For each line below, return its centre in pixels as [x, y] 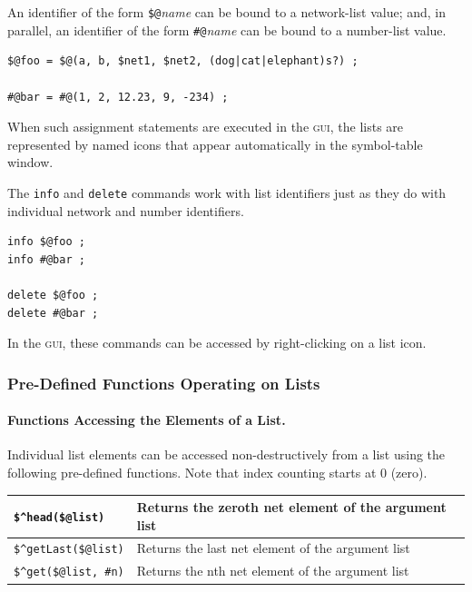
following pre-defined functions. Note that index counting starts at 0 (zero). [217, 472]
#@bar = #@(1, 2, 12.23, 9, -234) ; [118, 97]
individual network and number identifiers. [126, 210]
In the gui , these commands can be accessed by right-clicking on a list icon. [217, 343]
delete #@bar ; [53, 313]
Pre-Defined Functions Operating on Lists [164, 383]
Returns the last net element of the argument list [273, 548]
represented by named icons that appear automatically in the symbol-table [215, 144]
